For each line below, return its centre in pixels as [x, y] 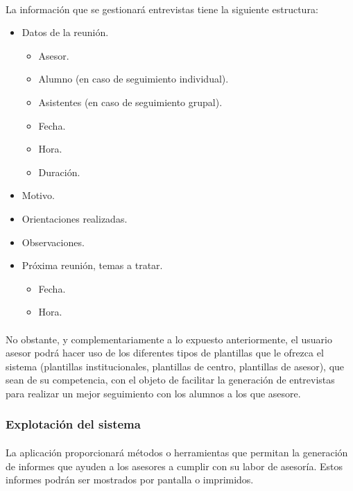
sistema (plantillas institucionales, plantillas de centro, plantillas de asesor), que [175, 366]
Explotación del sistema [73, 424]
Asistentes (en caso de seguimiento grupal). [130, 102]
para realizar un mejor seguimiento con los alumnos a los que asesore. [153, 393]
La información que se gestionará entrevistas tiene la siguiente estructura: [162, 9]
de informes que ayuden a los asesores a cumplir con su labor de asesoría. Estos [174, 466]
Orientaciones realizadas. [75, 218]
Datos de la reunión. [65, 32]
